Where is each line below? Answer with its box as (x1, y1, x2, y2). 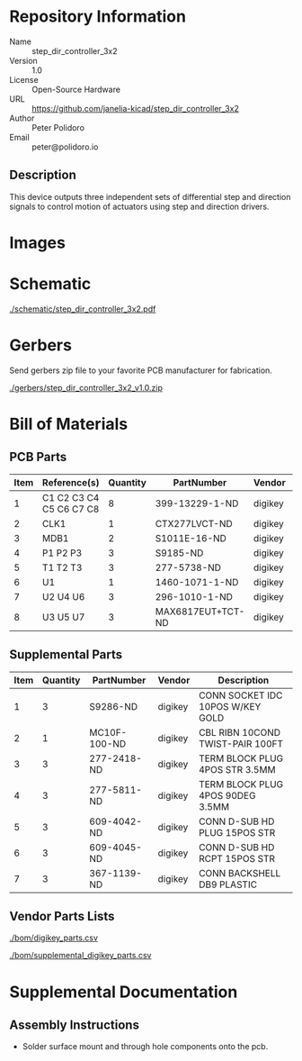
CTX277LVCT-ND (155, 517, 233, 530)
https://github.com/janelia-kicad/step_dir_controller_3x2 (31, 103, 240, 113)
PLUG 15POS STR (199, 826, 276, 839)
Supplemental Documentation (9, 982, 238, 1002)
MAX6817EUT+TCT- (155, 605, 245, 618)
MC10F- (89, 726, 128, 739)
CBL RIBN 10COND (199, 726, 281, 739)
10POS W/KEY (199, 700, 262, 712)
